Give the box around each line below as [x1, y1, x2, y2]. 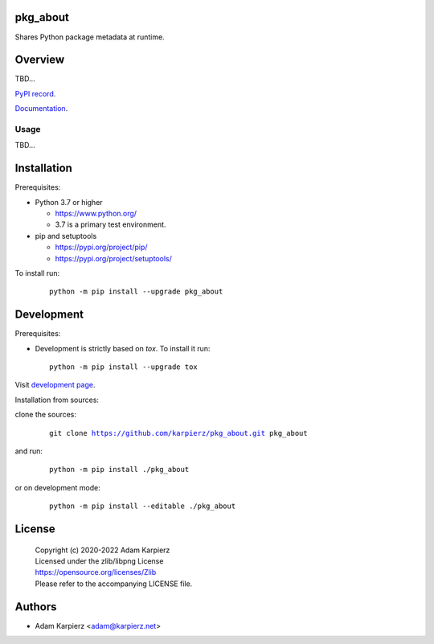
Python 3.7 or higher [35, 197, 104, 207]
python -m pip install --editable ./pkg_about [49, 502, 236, 511]
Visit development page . [14, 380, 96, 390]
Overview [14, 53, 65, 67]
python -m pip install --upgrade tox [49, 363, 199, 371]
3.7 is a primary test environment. [55, 219, 166, 229]
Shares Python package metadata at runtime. [14, 32, 165, 42]
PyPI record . [14, 88, 56, 98]
